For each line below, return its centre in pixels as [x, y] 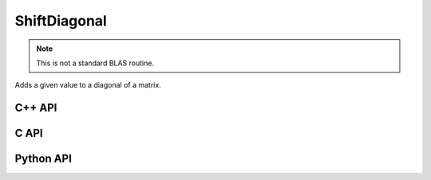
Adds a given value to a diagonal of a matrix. [88, 85]
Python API [43, 159]
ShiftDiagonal [61, 21]
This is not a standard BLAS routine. [95, 63]
